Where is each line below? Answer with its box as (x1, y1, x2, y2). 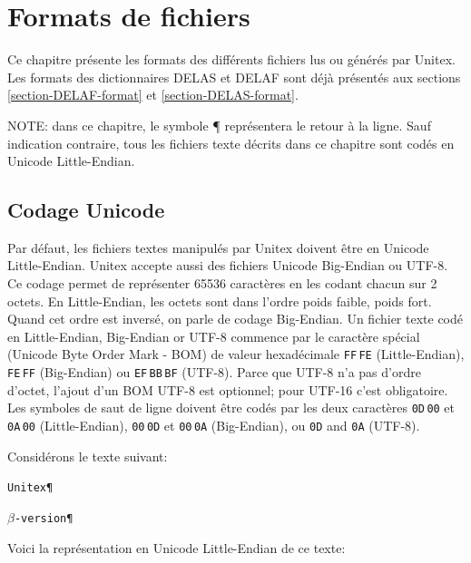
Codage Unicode (7, 196, 165, 224)
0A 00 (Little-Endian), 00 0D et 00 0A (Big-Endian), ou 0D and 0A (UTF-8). (7, 416, 420, 435)
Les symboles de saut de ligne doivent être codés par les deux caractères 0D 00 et (7, 398, 456, 417)
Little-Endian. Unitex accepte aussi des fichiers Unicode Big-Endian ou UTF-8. (7, 256, 448, 275)
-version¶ (14, 511, 74, 525)
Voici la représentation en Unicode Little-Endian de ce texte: (7, 538, 346, 557)
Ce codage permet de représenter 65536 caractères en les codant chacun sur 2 (7, 274, 437, 293)
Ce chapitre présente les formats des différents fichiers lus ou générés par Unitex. (7, 50, 456, 69)
